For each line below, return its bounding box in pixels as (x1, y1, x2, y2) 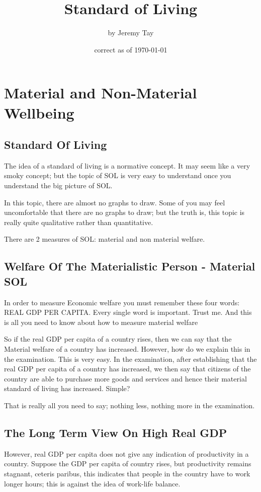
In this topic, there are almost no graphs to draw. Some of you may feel (4, 197, 225, 207)
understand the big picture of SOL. (4, 180, 113, 191)
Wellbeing (4, 102, 74, 123)
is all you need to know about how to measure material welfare (4, 316, 198, 327)
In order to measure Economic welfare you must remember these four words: (4, 297, 240, 307)
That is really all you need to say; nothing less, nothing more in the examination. (4, 400, 255, 410)
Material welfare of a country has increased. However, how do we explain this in (4, 344, 250, 354)
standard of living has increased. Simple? (4, 383, 130, 394)
